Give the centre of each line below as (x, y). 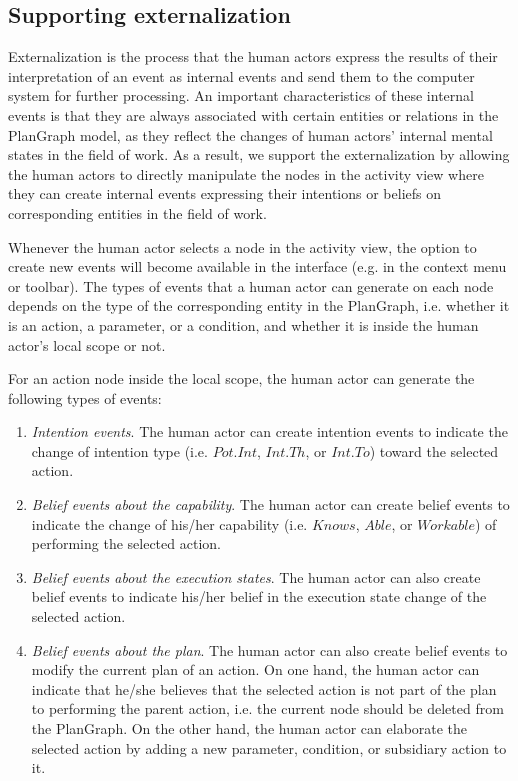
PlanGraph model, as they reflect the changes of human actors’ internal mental (250, 134)
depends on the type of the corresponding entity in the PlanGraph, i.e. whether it (259, 305)
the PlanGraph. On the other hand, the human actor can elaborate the (249, 728)
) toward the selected (434, 450)
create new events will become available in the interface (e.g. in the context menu (257, 266)
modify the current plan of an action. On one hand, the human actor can (255, 669)
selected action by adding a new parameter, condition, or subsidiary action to (269, 747)
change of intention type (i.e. (119, 450)
